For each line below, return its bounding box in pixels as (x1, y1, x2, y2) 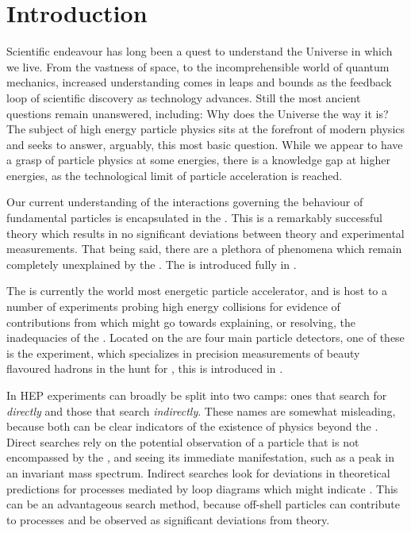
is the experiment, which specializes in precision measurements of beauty (6, 344, 360, 361)
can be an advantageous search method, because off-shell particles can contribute (6, 496, 400, 512)
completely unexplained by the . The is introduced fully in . (6, 255, 297, 272)
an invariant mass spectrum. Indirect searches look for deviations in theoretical (6, 464, 390, 481)
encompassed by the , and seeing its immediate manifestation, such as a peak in (6, 449, 394, 466)
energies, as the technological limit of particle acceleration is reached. (6, 167, 343, 183)
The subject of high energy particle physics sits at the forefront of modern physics (6, 121, 405, 137)
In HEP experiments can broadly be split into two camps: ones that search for (6, 387, 387, 403)
